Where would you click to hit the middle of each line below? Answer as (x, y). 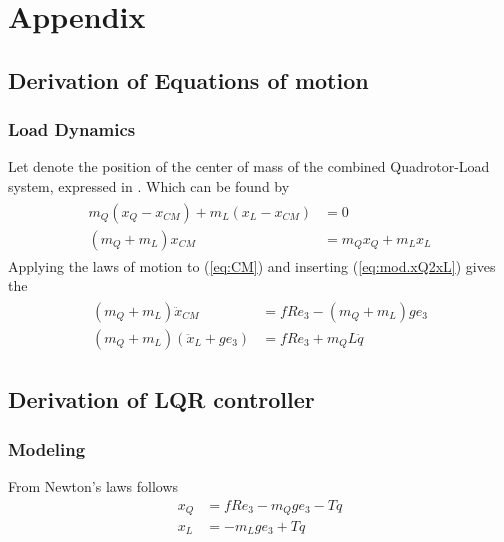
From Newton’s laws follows (93, 485)
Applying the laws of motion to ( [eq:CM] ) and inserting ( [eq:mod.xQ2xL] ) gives (252, 265)
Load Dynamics (72, 129)
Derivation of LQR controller (161, 399)
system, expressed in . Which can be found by (149, 185)
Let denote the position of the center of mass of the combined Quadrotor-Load (249, 166)
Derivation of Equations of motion (188, 79)
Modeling (47, 448)
